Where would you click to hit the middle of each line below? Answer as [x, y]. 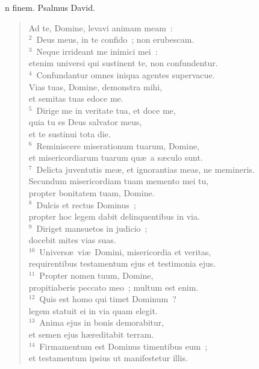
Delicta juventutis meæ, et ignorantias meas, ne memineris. [145, 169]
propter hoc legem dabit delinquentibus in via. [114, 216]
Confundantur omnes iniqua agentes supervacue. [126, 74]
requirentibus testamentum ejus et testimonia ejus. [122, 263]
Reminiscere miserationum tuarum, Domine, [118, 145]
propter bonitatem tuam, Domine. [92, 192]
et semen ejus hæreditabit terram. [91, 334]
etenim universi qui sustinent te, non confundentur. [123, 63]
